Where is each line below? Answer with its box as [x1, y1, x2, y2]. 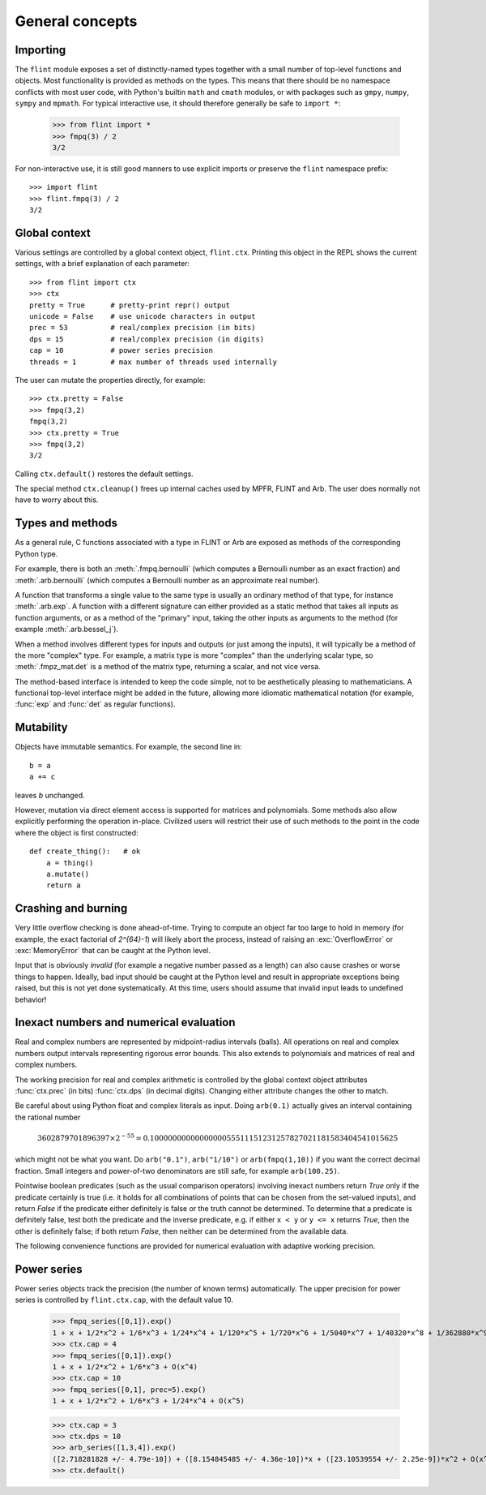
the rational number [15, 1112, 81, 1122]
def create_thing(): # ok [29, 847, 141, 856]
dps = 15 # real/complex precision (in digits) [29, 334, 265, 344]
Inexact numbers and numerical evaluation [15, 1016, 236, 1029]
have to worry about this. [15, 495, 99, 505]
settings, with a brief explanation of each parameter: [15, 259, 190, 268]
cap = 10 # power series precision [29, 346, 214, 355]
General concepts [15, 12, 138, 30]
